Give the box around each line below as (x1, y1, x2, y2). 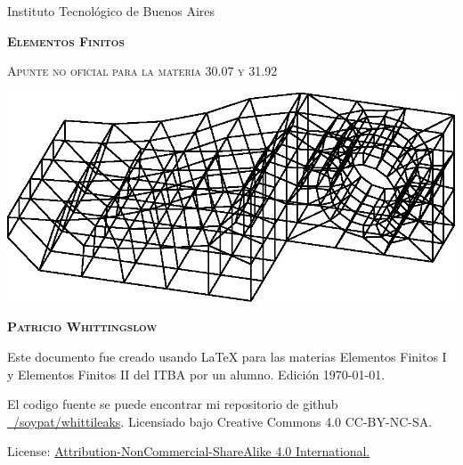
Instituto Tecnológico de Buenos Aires (7, 2, 215, 20)
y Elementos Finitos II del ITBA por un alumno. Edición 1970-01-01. (7, 364, 386, 383)
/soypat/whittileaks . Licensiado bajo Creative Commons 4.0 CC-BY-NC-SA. (12, 412, 433, 430)
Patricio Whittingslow (7, 317, 158, 336)
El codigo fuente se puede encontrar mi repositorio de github (7, 395, 338, 413)
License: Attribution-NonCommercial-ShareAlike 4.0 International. (7, 442, 370, 461)
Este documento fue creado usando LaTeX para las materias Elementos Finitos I (7, 347, 447, 366)
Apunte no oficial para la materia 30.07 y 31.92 (7, 61, 278, 80)
